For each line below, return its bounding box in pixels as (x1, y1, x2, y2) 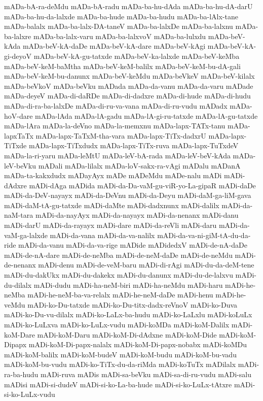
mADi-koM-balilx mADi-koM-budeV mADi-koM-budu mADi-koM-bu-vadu (4, 349, 237, 359)
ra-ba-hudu (4, 369, 39, 379)
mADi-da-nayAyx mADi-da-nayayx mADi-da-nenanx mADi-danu (35, 210, 239, 220)
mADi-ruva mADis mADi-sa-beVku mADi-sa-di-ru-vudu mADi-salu (41, 369, 251, 379)
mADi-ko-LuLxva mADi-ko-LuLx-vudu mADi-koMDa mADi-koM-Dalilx (4, 319, 230, 329)
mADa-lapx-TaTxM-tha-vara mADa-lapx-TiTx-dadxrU (35, 130, 206, 141)
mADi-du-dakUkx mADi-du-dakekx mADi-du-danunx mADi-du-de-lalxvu (4, 270, 233, 280)
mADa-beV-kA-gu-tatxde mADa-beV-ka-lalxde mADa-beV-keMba (33, 50, 240, 61)
